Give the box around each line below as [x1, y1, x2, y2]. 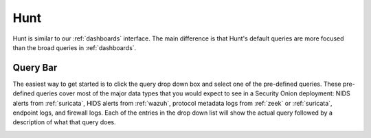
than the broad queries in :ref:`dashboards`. [12, 43, 137, 51]
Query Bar [12, 62, 58, 73]
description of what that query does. [12, 118, 116, 126]
